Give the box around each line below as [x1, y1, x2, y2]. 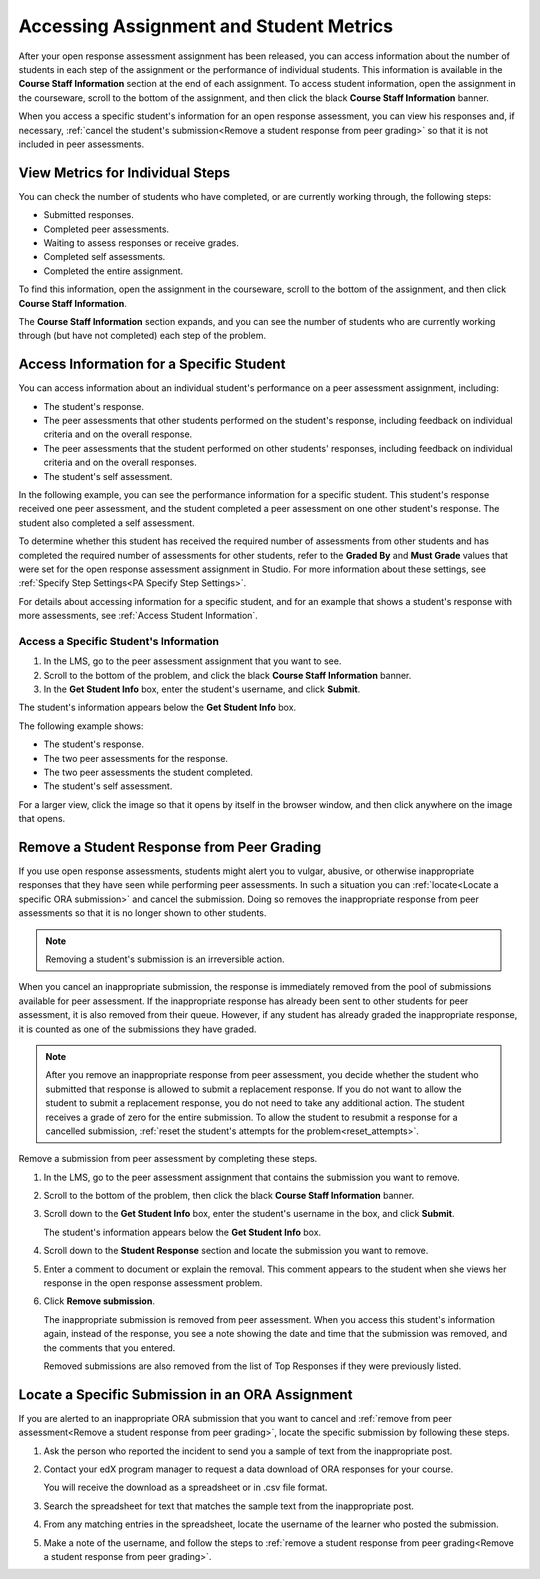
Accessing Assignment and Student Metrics [18, 15, 394, 37]
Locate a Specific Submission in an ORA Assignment [18, 1386, 353, 1403]
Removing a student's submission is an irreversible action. [45, 953, 285, 965]
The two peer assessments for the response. [43, 752, 229, 764]
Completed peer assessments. [43, 223, 170, 235]
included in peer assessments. [18, 138, 145, 150]
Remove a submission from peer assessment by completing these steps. [18, 1153, 318, 1165]
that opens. [18, 813, 66, 825]
